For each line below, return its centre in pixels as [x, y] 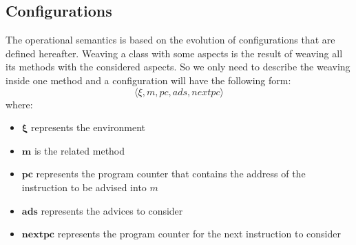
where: [19, 104]
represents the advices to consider [112, 210]
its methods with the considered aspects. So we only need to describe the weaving [178, 67]
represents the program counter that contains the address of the [171, 174]
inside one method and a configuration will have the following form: [148, 80]
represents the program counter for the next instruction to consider [199, 234]
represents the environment [88, 127]
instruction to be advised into [84, 187]
